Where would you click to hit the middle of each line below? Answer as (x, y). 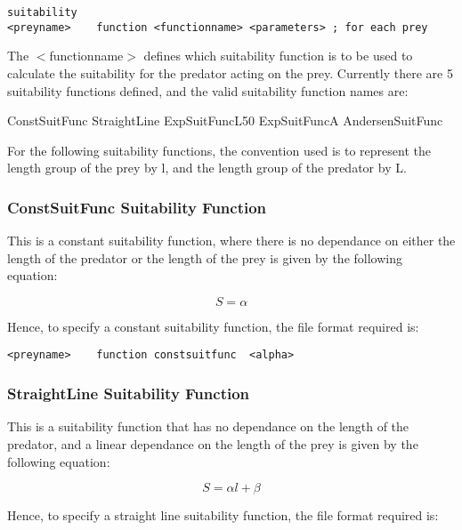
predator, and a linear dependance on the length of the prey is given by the (213, 443)
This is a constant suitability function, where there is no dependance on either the (231, 241)
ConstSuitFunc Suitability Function (137, 207)
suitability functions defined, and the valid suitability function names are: (208, 90)
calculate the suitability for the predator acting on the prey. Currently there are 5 (230, 72)
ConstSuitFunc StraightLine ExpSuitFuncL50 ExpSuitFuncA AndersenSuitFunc (225, 120)
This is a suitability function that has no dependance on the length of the (208, 426)
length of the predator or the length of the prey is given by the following (205, 257)
